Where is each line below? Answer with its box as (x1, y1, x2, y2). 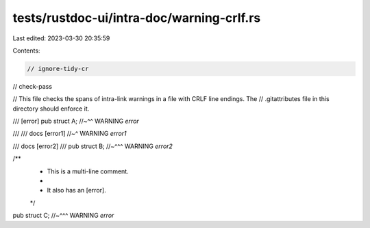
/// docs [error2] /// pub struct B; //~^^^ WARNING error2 (12, 142, 173, 150)
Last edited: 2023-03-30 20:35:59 (12, 34, 110, 42)
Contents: (12, 46, 40, 55)
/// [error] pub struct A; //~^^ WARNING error (12, 117, 140, 126)
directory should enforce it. (12, 104, 90, 113)
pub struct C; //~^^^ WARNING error (12, 212, 114, 220)
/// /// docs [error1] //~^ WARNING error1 (12, 130, 127, 138)
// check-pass (12, 82, 53, 90)
